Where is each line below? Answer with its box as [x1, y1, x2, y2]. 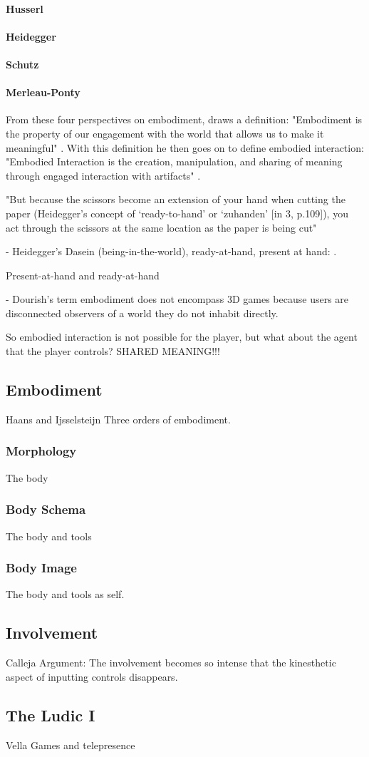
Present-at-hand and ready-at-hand [6, 267, 160, 282]
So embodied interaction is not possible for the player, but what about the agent [6, 329, 358, 344]
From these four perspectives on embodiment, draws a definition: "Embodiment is [6, 112, 363, 127]
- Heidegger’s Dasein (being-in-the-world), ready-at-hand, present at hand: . [6, 244, 337, 259]
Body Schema [6, 500, 86, 518]
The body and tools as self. [6, 587, 125, 602]
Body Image [6, 559, 77, 577]
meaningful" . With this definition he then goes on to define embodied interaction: [6, 140, 364, 155]
